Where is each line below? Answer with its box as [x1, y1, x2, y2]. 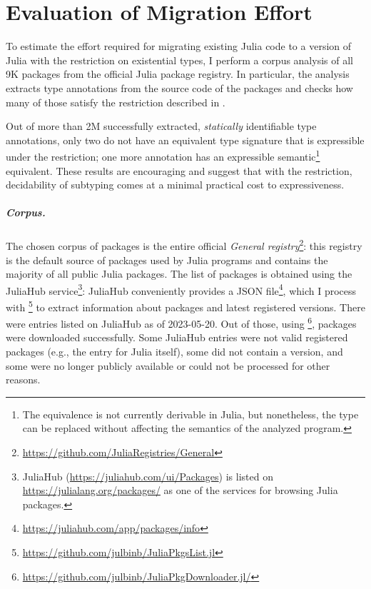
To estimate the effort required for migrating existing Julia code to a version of [6, 39, 352, 54]
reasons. [6, 372, 41, 387]
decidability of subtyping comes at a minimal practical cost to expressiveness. [6, 177, 345, 192]
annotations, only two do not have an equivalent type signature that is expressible [6, 132, 365, 147]
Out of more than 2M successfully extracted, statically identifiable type [6, 119, 317, 134]
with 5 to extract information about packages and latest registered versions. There [6, 297, 365, 314]
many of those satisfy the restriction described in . [6, 94, 225, 109]
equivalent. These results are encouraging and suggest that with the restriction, [6, 163, 352, 178]
